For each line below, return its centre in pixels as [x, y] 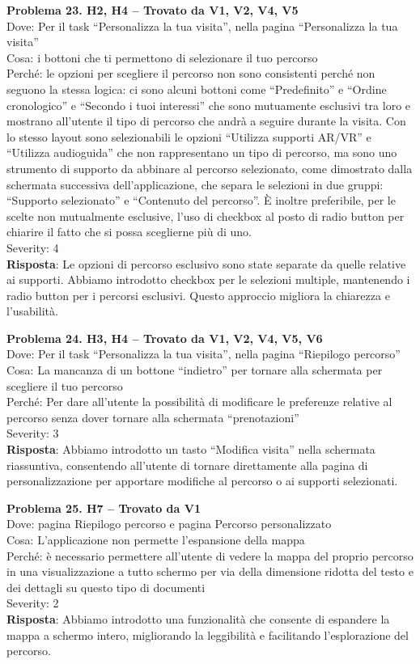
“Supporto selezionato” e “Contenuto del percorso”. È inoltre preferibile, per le [201, 200]
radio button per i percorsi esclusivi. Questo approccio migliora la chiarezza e [198, 295]
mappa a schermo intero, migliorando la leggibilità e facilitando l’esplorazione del [208, 634]
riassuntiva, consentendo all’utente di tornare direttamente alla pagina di [187, 465]
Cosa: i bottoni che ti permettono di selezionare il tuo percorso [162, 57]
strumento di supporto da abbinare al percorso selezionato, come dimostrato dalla [210, 168]
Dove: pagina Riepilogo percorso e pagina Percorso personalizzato [169, 524]
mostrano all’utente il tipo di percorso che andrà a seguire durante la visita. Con [206, 121]
